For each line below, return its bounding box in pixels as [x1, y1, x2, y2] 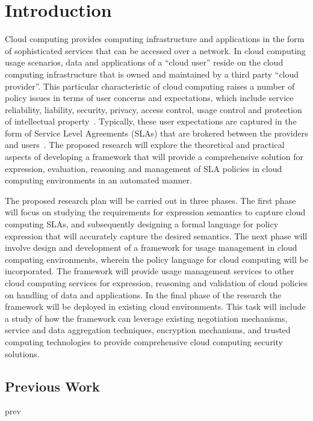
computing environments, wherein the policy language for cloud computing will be [5, 253, 308, 265]
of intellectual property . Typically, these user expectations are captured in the [5, 115, 297, 128]
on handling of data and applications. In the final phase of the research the [5, 288, 282, 301]
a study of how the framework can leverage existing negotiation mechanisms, [5, 312, 288, 324]
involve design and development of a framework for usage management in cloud [5, 241, 297, 254]
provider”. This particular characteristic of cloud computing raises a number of [5, 79, 295, 92]
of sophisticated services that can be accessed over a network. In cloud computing [5, 44, 306, 57]
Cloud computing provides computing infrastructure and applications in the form [5, 32, 305, 45]
